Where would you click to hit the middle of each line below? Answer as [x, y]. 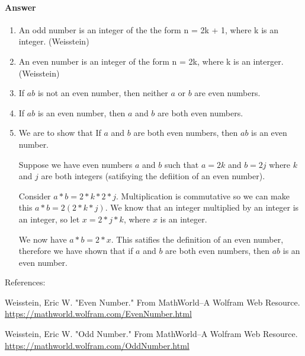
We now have [43, 239]
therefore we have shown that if [76, 251]
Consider [35, 196]
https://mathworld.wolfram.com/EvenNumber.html [98, 314]
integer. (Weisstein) [54, 41]
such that [182, 164]
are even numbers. [227, 93]
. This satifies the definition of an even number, [197, 239]
